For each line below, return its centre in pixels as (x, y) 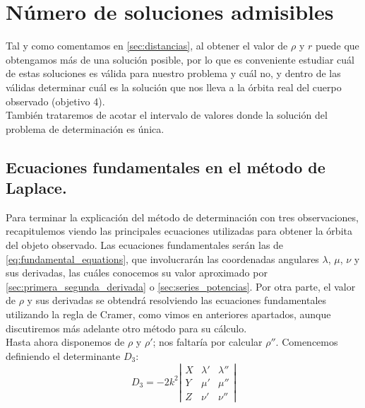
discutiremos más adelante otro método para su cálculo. (126, 328)
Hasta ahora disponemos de (65, 342)
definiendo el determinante (63, 355)
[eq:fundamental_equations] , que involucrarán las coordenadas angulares (162, 258)
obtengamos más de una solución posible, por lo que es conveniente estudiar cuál (180, 59)
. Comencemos (307, 342)
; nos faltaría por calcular (208, 342)
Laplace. (36, 188)
